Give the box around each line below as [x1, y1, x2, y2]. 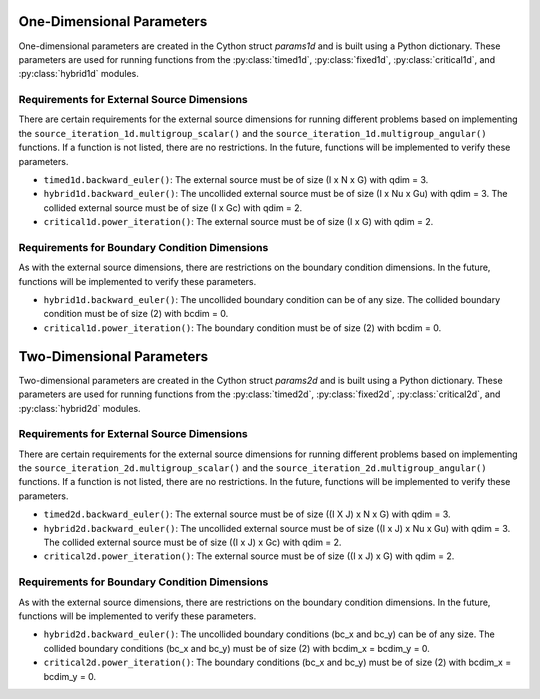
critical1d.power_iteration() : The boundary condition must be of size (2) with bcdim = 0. [43, 321, 442, 334]
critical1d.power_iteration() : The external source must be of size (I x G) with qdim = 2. [43, 216, 434, 228]
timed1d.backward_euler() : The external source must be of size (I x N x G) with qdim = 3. [43, 174, 429, 185]
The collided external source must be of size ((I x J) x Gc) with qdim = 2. [43, 536, 342, 549]
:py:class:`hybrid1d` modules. [18, 68, 139, 80]
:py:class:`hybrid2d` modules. [18, 402, 141, 414]
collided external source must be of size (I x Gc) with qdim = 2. [43, 201, 303, 214]
